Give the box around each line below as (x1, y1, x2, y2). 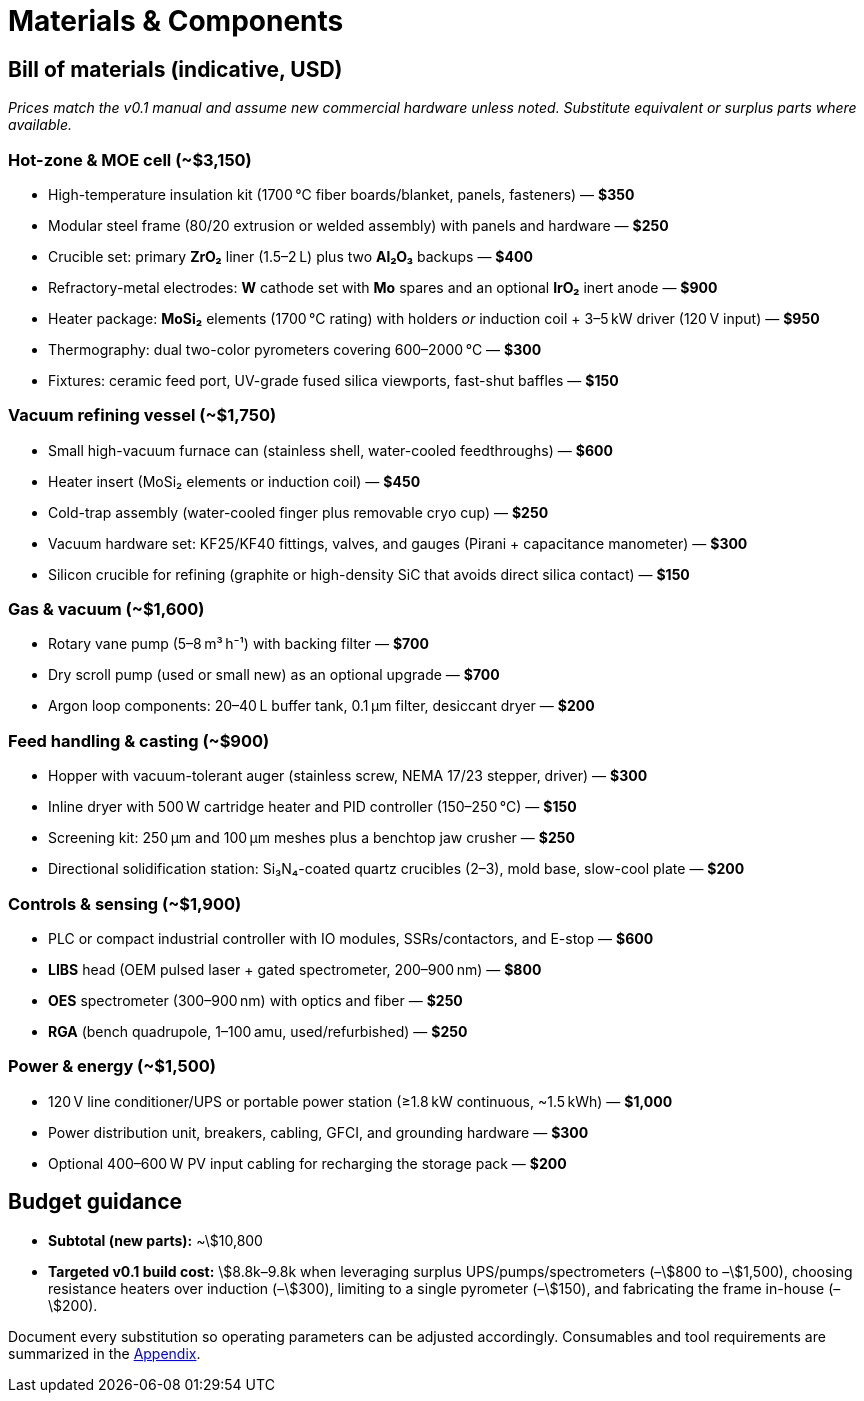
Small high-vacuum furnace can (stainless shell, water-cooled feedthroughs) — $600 (48, 441, 613, 459)
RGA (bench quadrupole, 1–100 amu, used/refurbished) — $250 (48, 1022, 468, 1040)
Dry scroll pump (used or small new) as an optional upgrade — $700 (48, 666, 500, 684)
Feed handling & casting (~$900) (8, 730, 270, 751)
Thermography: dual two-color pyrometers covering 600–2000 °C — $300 (48, 340, 542, 358)
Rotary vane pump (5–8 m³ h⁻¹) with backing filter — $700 (48, 635, 429, 653)
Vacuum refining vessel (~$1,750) (8, 405, 277, 426)
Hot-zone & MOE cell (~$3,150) (8, 149, 252, 170)
